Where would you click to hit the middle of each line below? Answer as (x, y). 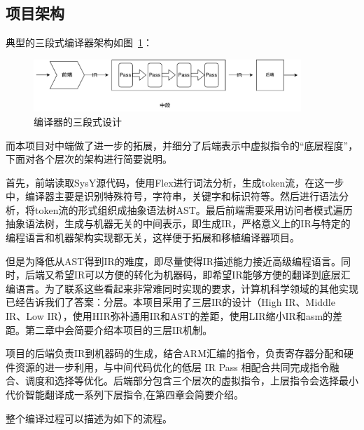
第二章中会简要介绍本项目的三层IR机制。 (119, 329)
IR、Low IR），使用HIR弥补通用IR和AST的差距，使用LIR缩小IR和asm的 (169, 316)
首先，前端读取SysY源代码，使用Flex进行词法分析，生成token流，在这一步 (175, 182)
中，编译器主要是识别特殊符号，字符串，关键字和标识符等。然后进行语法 (172, 196)
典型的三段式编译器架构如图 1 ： (79, 42)
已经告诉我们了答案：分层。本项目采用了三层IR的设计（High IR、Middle (170, 302)
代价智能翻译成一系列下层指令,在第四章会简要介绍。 (125, 394)
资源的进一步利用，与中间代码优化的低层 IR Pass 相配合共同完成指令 (172, 367)
